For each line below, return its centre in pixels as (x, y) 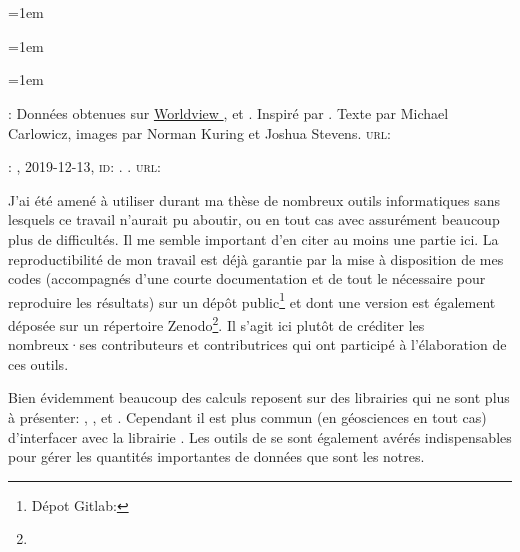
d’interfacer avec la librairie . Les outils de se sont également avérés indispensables (260, 436)
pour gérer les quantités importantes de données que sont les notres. (216, 456)
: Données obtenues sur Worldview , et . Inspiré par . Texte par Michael (228, 112)
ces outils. (38, 363)
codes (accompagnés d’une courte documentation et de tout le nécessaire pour (247, 278)
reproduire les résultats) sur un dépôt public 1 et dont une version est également (252, 300)
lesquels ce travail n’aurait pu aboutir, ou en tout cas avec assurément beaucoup (254, 219)
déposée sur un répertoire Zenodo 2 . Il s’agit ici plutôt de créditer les (216, 323)
